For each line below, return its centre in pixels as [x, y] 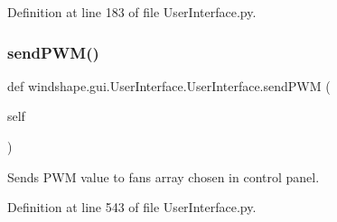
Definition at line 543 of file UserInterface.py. [132, 207]
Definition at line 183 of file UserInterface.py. [132, 12]
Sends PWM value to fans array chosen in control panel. [164, 176]
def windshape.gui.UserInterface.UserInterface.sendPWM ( [169, 85]
